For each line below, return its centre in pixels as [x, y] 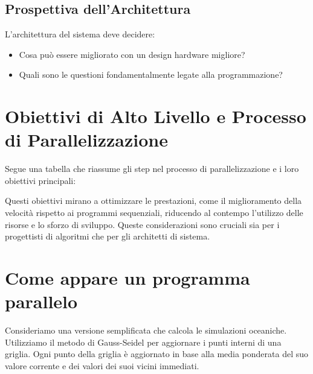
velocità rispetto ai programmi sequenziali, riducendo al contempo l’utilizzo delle [154, 213]
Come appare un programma [127, 278]
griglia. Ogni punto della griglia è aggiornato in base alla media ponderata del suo [157, 354]
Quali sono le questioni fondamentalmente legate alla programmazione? [151, 74]
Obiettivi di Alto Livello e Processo [156, 116]
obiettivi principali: [40, 180]
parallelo [41, 301]
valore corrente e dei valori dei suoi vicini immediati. [102, 365]
